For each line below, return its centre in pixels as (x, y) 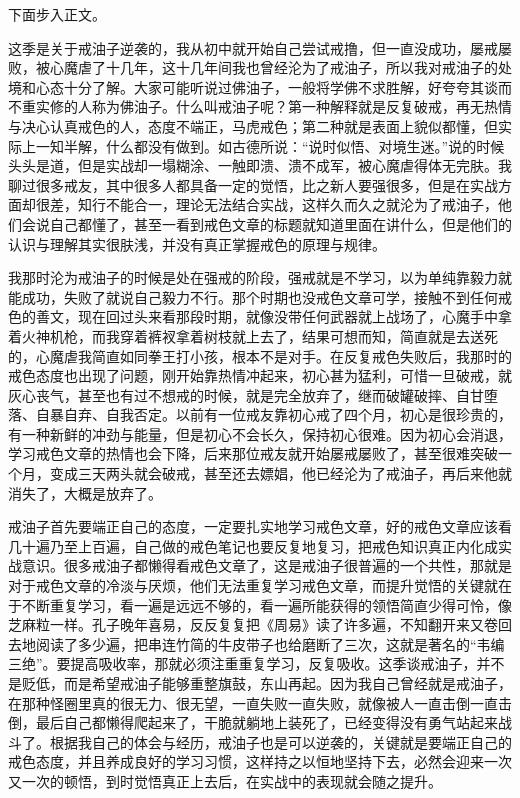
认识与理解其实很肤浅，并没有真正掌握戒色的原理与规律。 (197, 243)
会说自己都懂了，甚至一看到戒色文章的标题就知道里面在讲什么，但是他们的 (266, 223)
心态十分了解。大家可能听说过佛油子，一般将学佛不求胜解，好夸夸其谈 (266, 86)
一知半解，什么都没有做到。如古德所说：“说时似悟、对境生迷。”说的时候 (270, 145)
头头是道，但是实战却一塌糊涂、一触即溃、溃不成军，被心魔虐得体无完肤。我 (260, 165)
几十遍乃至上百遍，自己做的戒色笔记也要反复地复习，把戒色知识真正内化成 (253, 545)
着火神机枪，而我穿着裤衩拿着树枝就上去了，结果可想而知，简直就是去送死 (253, 335)
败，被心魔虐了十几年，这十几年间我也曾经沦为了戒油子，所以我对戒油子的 (253, 67)
